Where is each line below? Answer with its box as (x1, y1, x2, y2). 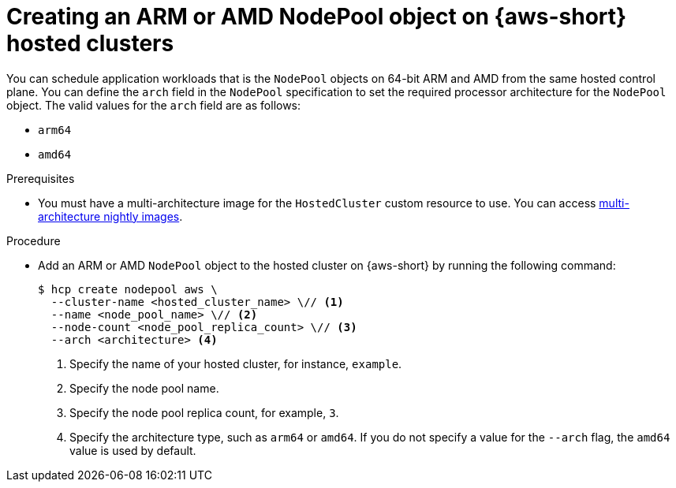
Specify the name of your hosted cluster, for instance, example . (69, 356, 402, 371)
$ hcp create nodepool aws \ (38, 282, 218, 296)
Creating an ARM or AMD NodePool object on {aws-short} (6, 3, 627, 30)
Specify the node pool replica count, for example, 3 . (69, 405, 339, 419)
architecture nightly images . (38, 209, 183, 223)
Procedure (6, 233, 61, 248)
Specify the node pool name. (69, 381, 219, 395)
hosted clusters (6, 30, 174, 57)
